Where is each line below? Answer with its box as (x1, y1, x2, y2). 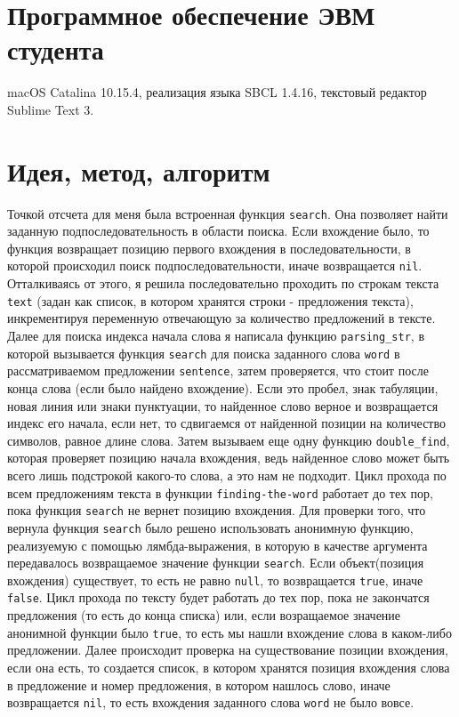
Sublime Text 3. (7, 100, 94, 118)
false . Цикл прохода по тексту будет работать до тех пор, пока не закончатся (7, 588, 430, 607)
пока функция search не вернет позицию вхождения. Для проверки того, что (7, 501, 426, 520)
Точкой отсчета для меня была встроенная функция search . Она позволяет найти (7, 204, 448, 222)
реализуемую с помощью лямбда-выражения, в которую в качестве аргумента (7, 536, 428, 554)
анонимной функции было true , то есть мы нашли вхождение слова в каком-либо (7, 623, 452, 641)
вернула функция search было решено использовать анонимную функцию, (7, 518, 414, 536)
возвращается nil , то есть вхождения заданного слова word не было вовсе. (7, 693, 415, 712)
